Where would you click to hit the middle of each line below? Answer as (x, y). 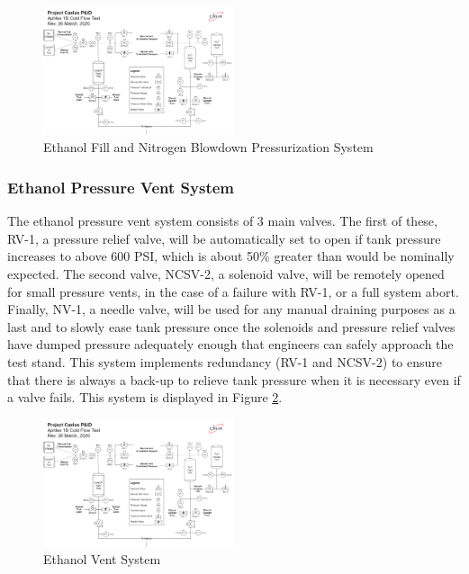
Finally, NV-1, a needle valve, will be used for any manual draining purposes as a (231, 309)
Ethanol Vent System (102, 559)
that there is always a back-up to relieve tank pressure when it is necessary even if (234, 379)
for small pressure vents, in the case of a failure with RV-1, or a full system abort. (233, 291)
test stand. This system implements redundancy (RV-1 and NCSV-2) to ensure (225, 361)
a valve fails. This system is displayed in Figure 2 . (145, 397)
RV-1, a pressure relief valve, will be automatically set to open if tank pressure (224, 238)
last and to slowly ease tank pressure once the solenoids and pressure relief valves (231, 326)
